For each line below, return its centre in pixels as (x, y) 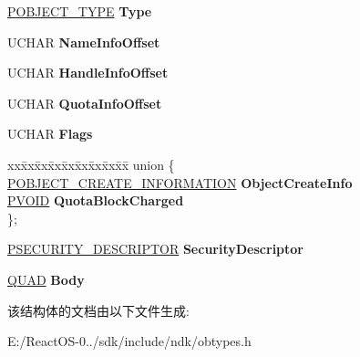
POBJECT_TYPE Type (80, 11)
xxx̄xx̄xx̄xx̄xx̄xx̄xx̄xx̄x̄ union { (91, 164)
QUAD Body (46, 279)
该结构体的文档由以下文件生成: (98, 310)
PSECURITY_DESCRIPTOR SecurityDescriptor (155, 249)
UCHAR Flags (50, 134)
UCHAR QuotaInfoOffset (85, 103)
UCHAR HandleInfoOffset (88, 73)
